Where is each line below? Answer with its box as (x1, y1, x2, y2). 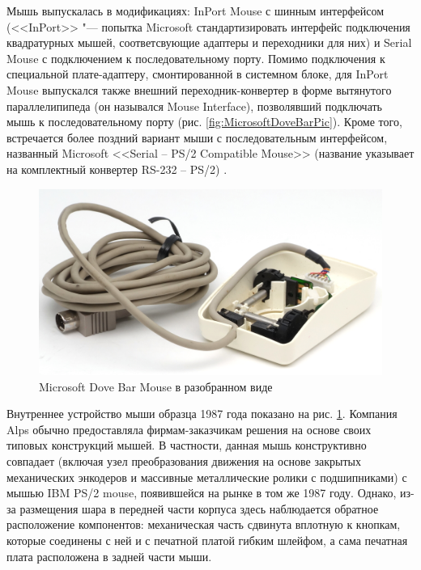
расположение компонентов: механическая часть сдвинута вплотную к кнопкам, (6, 516, 401, 533)
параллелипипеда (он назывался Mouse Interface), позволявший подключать (6, 97, 382, 114)
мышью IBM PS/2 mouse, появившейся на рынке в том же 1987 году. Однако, (6, 484, 397, 501)
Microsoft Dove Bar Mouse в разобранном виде (39, 378, 273, 395)
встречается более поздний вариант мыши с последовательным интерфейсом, (6, 129, 388, 146)
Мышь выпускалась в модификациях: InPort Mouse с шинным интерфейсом (6, 2, 385, 19)
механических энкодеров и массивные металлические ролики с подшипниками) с (6, 468, 407, 485)
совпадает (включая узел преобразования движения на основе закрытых (6, 452, 361, 469)
